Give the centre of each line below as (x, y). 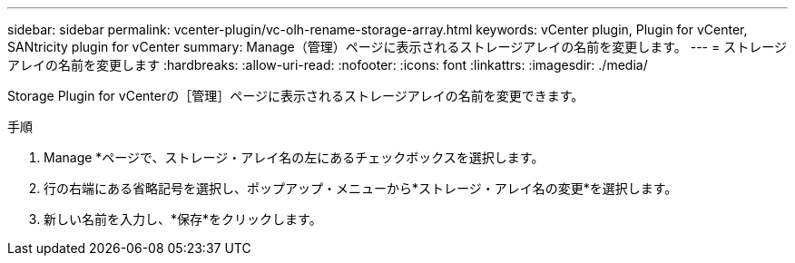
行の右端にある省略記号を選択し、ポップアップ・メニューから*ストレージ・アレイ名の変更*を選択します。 (361, 188)
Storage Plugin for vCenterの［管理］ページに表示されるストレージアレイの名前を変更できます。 (296, 96)
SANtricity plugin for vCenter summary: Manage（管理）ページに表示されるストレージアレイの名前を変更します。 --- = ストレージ (397, 47)
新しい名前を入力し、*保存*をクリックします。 (183, 219)
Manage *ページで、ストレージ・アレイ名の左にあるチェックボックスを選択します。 (294, 157)
